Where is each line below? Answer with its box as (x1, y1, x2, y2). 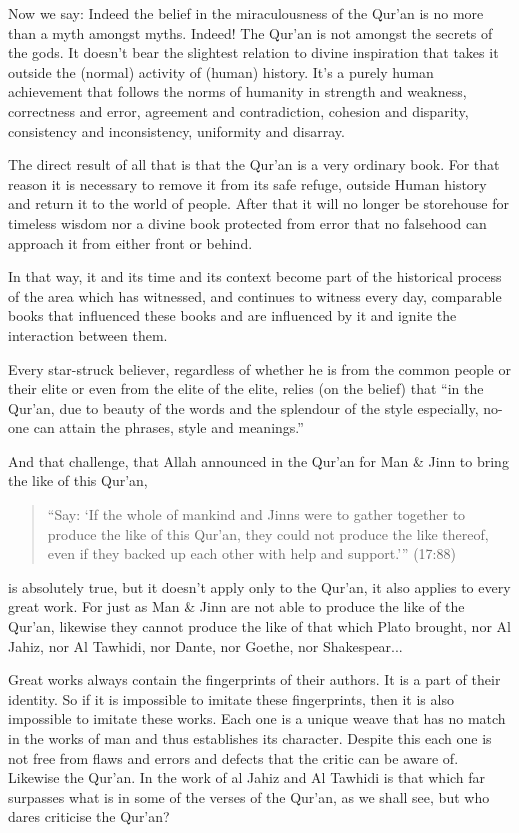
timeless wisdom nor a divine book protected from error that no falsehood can (8, 212, 487, 233)
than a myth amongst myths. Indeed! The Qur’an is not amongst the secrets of (8, 22, 493, 43)
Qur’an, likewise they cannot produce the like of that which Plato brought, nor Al (8, 616, 511, 637)
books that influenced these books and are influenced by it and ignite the (8, 305, 457, 326)
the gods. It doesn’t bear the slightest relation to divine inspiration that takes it (8, 42, 499, 63)
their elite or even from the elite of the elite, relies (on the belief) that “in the (8, 378, 484, 399)
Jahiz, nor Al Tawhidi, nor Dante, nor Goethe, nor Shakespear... (8, 635, 403, 656)
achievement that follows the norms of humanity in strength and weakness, (8, 81, 467, 102)
